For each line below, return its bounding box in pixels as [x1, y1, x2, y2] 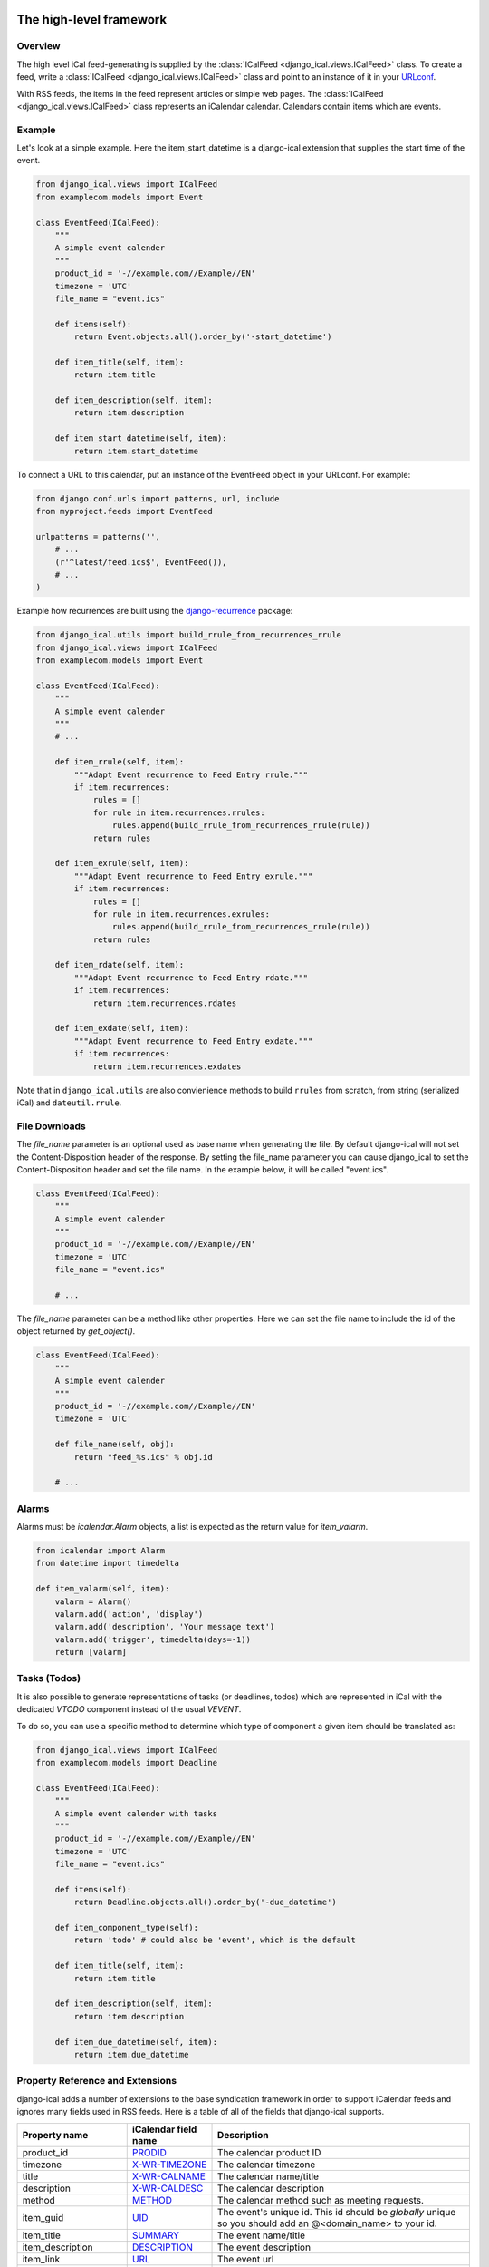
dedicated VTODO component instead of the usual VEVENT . [16, 1704, 242, 1715]
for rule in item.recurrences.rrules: [92, 807, 266, 818]
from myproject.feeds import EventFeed [35, 506, 213, 517]
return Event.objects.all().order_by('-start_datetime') [73, 332, 332, 342]
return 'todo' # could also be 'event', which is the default [73, 1935, 357, 1945]
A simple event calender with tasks [54, 1808, 217, 1818]
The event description [217, 2241, 312, 2253]
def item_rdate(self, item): [54, 959, 185, 970]
